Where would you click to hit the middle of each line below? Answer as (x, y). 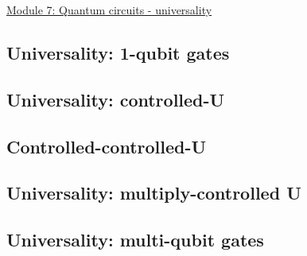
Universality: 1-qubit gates (118, 52)
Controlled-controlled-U (107, 146)
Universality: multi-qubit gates (135, 240)
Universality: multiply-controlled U (154, 193)
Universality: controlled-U (116, 99)
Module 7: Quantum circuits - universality (109, 10)
